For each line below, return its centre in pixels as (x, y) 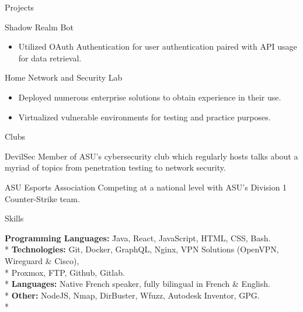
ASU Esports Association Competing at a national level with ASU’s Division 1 (146, 187)
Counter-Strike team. (42, 198)
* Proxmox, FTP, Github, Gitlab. (65, 272)
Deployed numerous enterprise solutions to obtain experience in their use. (150, 97)
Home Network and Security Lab (64, 77)
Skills (14, 218)
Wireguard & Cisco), (42, 260)
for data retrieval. (50, 58)
